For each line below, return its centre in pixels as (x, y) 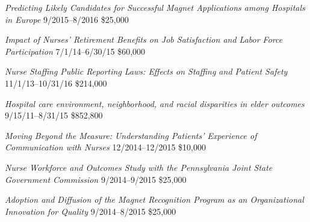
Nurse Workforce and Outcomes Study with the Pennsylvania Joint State (139, 167)
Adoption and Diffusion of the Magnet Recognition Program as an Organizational (154, 199)
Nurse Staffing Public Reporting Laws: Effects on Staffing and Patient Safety (146, 71)
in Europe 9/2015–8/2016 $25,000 (67, 19)
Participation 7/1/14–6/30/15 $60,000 (75, 51)
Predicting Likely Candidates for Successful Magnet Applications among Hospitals (155, 7)
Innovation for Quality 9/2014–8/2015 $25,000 (91, 211)
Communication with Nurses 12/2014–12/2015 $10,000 (105, 147)
